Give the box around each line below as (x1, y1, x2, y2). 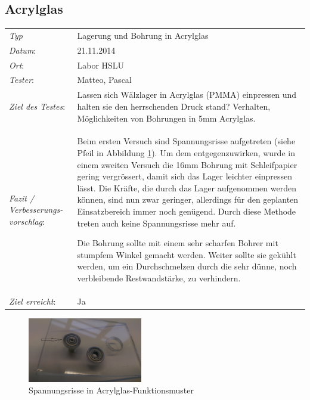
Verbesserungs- (9, 203, 63, 216)
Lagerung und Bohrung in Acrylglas (77, 29, 209, 41)
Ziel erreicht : (9, 294, 56, 307)
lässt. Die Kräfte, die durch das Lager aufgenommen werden (77, 181, 296, 194)
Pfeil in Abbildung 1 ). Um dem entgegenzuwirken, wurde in (77, 146, 295, 159)
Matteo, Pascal (77, 73, 132, 86)
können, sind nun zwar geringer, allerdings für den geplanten (77, 193, 299, 206)
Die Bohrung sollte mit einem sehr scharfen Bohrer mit (77, 237, 278, 249)
